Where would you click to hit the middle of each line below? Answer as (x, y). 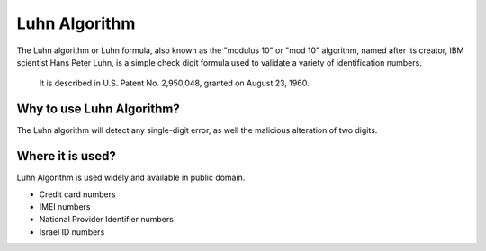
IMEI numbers (65, 206)
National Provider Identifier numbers (107, 220)
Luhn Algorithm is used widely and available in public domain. (131, 178)
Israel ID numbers (72, 232)
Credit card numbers (77, 194)
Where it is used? (67, 156)
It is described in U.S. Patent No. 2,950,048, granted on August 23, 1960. (174, 83)
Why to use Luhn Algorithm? (98, 109)
